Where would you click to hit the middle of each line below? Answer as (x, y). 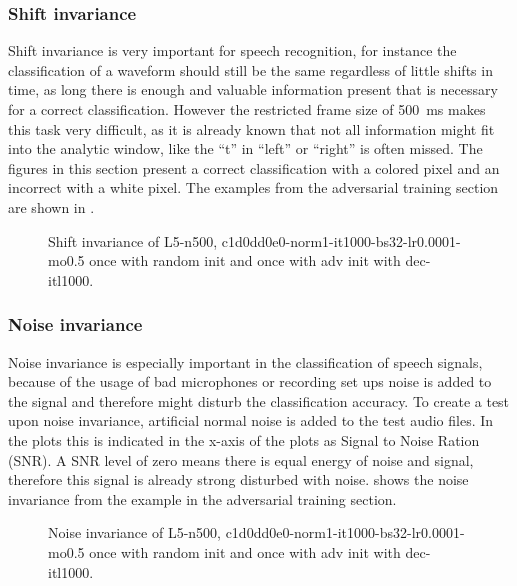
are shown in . (51, 206)
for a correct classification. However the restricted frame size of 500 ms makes (247, 109)
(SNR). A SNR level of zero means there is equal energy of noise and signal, (241, 459)
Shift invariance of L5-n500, (133, 240)
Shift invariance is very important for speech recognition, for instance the (232, 50)
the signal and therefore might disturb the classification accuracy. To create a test (259, 400)
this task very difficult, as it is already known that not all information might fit (251, 128)
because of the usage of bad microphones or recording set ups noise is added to (250, 381)
